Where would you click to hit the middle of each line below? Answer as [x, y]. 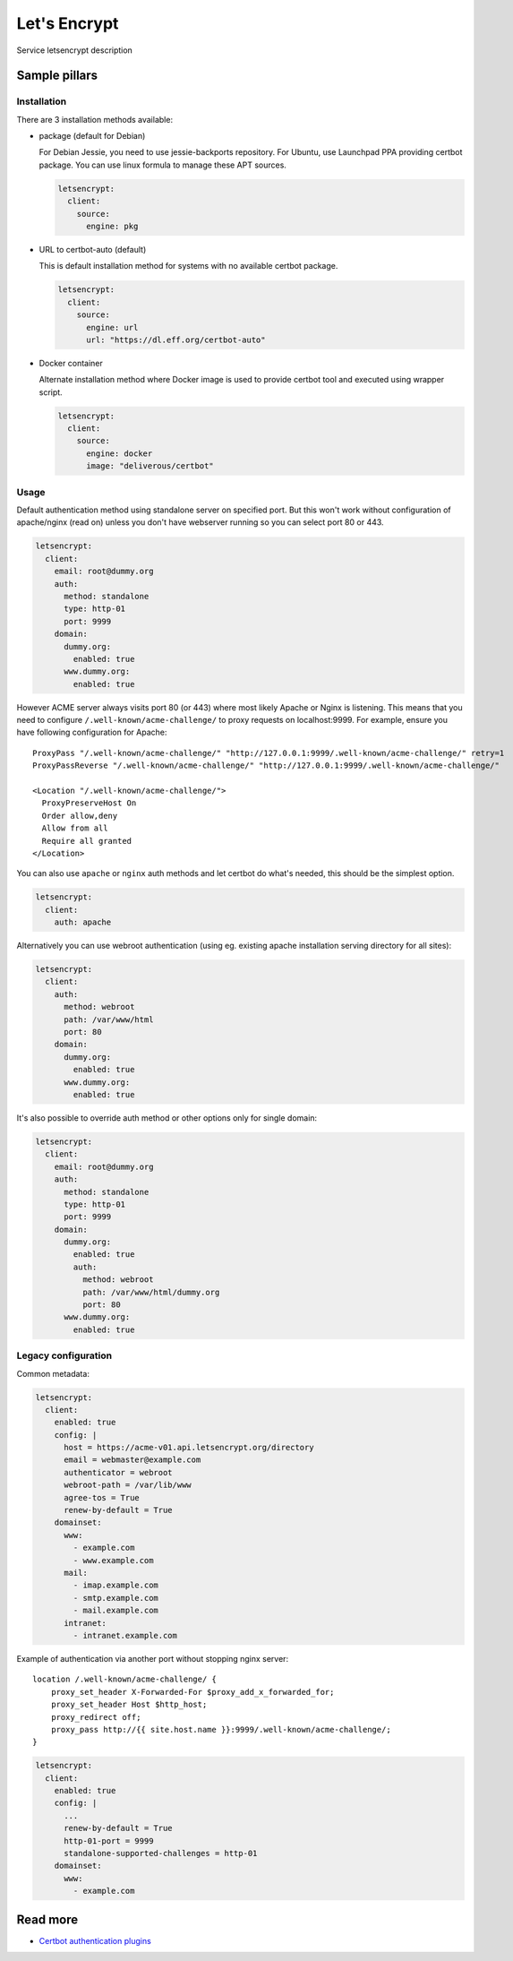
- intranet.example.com [125, 1635]
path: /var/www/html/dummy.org [151, 1292]
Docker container [71, 363]
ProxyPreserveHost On [89, 803]
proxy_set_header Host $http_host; [129, 1705]
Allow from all [75, 828]
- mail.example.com [115, 1611]
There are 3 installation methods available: [95, 119]
